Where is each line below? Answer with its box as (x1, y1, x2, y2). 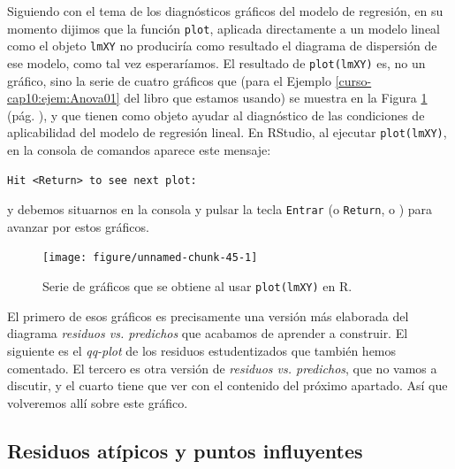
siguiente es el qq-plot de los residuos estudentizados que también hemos (7, 341, 397, 359)
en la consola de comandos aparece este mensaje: (7, 141, 271, 158)
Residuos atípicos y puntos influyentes (7, 436, 363, 464)
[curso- (335, 71, 372, 89)
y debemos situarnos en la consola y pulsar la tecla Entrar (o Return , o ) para (7, 200, 433, 219)
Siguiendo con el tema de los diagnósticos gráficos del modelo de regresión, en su (7, 2, 444, 19)
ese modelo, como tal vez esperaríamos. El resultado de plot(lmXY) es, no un (7, 53, 426, 72)
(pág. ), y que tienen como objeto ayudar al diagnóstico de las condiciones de (7, 105, 425, 124)
